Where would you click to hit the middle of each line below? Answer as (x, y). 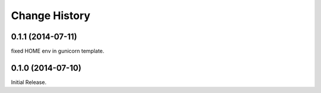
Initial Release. (29, 82)
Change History (51, 15)
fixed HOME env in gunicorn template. (58, 51)
